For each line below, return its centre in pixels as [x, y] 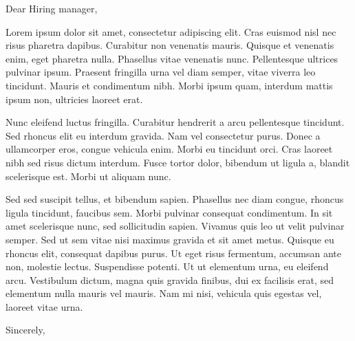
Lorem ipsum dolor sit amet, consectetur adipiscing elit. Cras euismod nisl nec [171, 31]
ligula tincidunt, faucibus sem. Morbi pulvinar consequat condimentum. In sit [169, 212]
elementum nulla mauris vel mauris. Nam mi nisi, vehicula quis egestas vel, [164, 293]
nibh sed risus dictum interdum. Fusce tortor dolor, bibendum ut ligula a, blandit [178, 162]
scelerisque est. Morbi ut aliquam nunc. [88, 176]
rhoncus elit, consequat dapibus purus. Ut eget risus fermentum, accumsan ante [173, 253]
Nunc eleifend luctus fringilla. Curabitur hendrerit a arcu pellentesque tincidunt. [175, 122]
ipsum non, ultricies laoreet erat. [74, 99]
